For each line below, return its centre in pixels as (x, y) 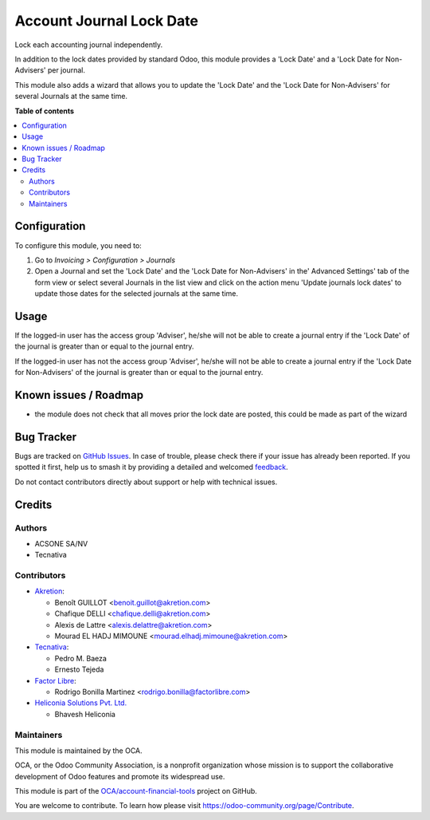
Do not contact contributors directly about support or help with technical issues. (146, 482)
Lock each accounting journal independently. (89, 45)
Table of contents (45, 111)
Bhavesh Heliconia (85, 714)
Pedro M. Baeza (81, 658)
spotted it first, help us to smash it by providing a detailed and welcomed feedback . (151, 467)
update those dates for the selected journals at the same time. (137, 294)
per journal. (66, 70)
